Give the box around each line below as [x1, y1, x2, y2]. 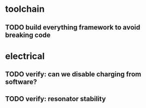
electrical [5, 50, 45, 62]
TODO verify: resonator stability [5, 95, 106, 103]
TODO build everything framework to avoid [5, 23, 141, 32]
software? [5, 78, 37, 86]
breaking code [5, 31, 51, 39]
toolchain [5, 3, 45, 15]
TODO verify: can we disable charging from [5, 70, 142, 78]
